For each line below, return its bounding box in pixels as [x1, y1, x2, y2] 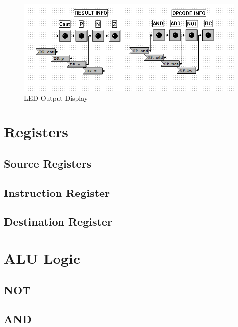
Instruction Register [4, 185, 110, 200]
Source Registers [4, 155, 92, 171]
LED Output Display [24, 92, 88, 103]
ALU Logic [4, 248, 81, 268]
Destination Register [4, 214, 112, 229]
